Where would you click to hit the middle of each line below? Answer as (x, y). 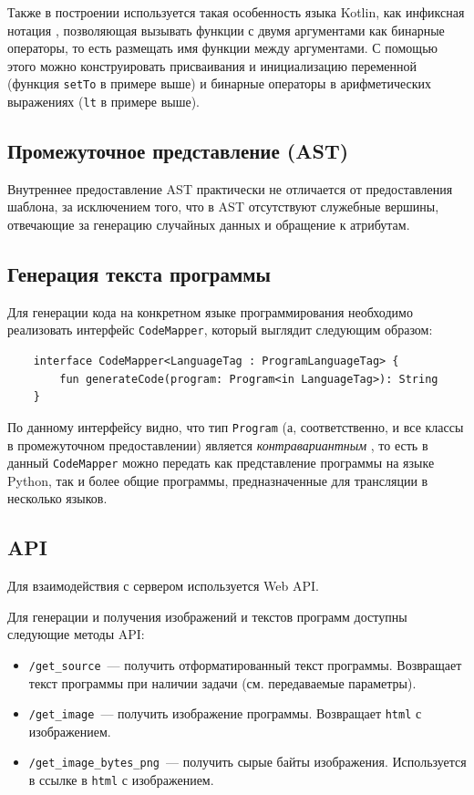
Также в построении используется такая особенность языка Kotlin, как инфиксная (236, 12)
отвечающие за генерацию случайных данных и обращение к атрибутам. (209, 225)
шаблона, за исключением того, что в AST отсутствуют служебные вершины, (223, 206)
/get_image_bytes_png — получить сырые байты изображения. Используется (247, 762)
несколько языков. (57, 498)
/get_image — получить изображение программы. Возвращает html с (225, 713)
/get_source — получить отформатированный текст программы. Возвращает (245, 664)
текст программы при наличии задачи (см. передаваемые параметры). (222, 682)
